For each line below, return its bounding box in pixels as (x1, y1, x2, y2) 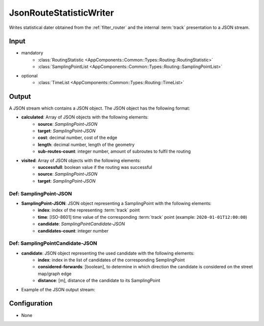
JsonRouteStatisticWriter (9, 7, 114, 18)
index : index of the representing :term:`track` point (38, 207, 140, 213)
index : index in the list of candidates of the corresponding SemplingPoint (38, 257, 185, 263)
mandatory (21, 50, 44, 56)
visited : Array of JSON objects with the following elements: (21, 157, 141, 163)
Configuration (9, 299, 53, 308)
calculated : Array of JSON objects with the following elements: (21, 114, 149, 120)
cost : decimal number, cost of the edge (38, 135, 117, 140)
